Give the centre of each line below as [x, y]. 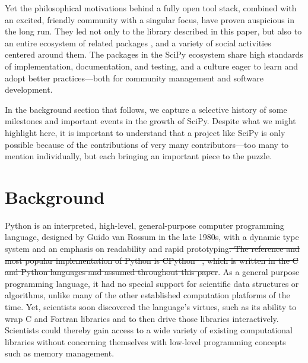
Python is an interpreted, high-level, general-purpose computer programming [145, 225]
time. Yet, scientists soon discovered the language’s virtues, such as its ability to [151, 307]
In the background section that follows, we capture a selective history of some [146, 109]
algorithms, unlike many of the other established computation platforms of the [147, 295]
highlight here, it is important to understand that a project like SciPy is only [145, 132]
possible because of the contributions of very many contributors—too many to [147, 144]
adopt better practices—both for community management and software [134, 78]
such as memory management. [60, 353]
